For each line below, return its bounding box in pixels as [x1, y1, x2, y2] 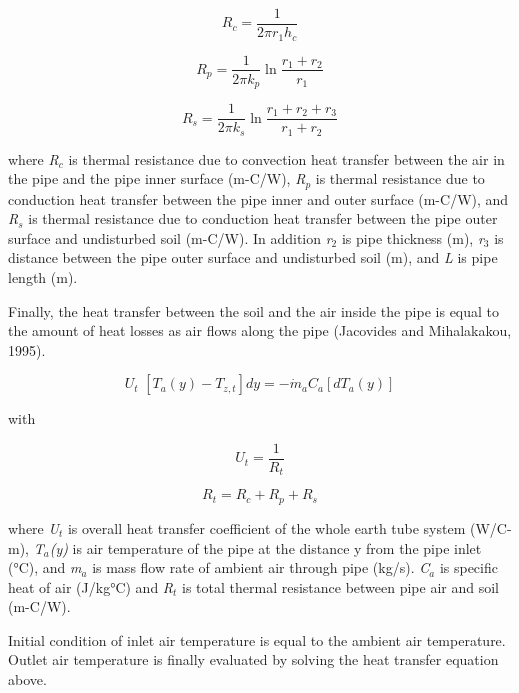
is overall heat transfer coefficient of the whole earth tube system [67, 517, 466, 538]
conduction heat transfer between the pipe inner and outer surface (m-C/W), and [8, 188, 509, 209]
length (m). [8, 266, 78, 287]
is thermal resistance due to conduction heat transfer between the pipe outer [28, 208, 498, 229]
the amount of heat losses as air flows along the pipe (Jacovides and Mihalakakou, [8, 320, 512, 341]
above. [8, 669, 47, 690]
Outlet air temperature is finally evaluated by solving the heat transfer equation [8, 649, 499, 670]
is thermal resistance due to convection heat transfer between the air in [68, 148, 505, 169]
